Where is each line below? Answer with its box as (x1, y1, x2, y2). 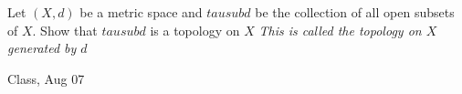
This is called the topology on (258, 20, 422, 39)
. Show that (32, 20, 98, 39)
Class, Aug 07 (7, 68, 85, 88)
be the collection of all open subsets (255, 3, 455, 21)
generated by (7, 38, 77, 57)
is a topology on (150, 20, 240, 39)
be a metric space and (79, 3, 203, 21)
